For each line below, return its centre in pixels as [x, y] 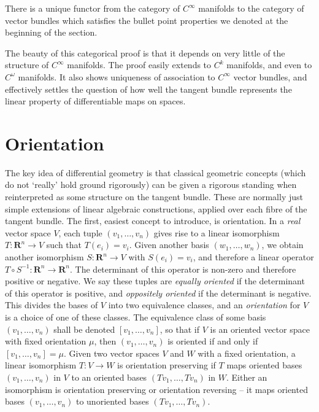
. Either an [247, 377]
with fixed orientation [46, 341]
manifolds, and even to [269, 65]
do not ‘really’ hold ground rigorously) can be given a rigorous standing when [151, 185]
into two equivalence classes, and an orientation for [204, 305]
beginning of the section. [51, 32]
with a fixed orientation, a [247, 353]
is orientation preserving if [167, 365]
